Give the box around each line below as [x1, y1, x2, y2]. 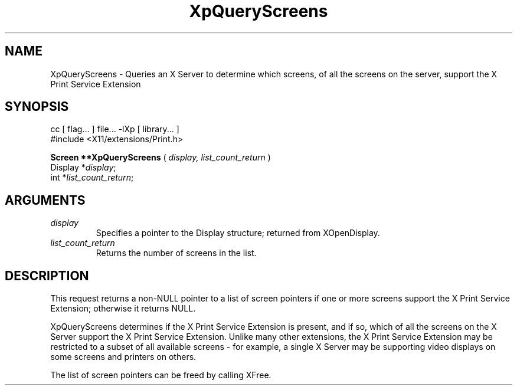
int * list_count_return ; [50, 172, 134, 183]
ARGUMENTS [5, 192, 86, 208]
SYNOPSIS [5, 99, 69, 114]
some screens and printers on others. [50, 352, 197, 362]
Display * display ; [50, 162, 116, 173]
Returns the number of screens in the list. [96, 248, 257, 258]
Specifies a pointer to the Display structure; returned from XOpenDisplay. [96, 228, 380, 238]
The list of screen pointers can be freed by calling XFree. [50, 370, 271, 381]
